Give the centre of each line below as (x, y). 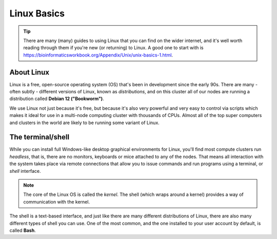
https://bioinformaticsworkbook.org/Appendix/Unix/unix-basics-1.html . (98, 55)
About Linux (29, 72)
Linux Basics (37, 13)
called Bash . (23, 230)
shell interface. (25, 171)
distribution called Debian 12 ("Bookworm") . (57, 99)
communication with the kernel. (56, 202)
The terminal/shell (39, 137)
